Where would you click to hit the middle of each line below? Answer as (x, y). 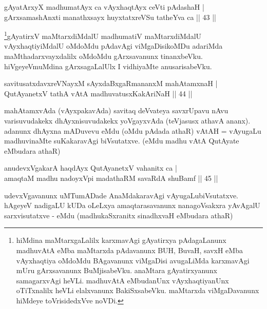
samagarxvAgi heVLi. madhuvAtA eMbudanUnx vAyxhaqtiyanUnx (122, 280)
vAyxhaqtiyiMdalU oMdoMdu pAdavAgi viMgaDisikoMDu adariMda (113, 46)
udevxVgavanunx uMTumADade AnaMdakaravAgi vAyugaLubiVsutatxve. (121, 195)
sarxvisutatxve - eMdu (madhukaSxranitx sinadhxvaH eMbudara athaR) (119, 215)
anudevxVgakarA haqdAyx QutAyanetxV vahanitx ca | (91, 168)
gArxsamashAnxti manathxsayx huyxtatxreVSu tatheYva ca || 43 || (110, 17)
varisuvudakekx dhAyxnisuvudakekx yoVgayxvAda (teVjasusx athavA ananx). (127, 120)
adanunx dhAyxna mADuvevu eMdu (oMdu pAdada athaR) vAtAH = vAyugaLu (133, 130)
